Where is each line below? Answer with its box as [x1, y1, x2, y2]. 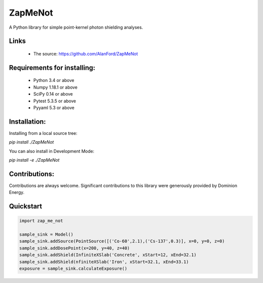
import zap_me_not [19, 218, 63, 224]
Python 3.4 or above [33, 77, 75, 83]
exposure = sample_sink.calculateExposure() [19, 266, 128, 271]
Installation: [9, 117, 46, 126]
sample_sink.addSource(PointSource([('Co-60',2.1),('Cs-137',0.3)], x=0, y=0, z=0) [19, 239, 225, 244]
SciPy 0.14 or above [33, 91, 73, 97]
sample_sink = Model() [19, 232, 74, 237]
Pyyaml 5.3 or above [33, 105, 75, 111]
